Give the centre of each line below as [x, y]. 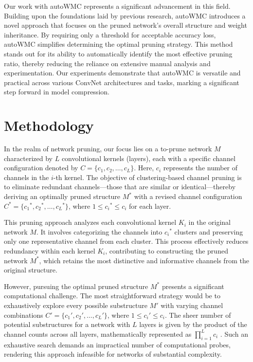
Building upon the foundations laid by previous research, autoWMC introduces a [125, 15]
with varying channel [192, 305]
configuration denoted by [41, 168]
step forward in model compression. [57, 92]
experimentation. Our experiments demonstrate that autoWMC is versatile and [122, 73]
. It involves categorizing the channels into [99, 231]
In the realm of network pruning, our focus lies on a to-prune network [108, 149]
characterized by [28, 158]
